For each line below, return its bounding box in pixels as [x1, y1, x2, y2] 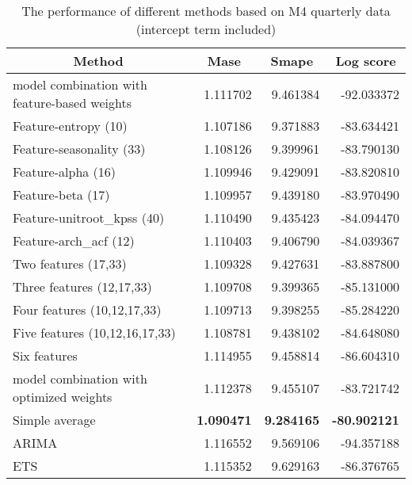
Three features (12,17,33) [13, 277, 152, 296]
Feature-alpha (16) [13, 162, 116, 181]
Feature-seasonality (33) [13, 139, 146, 158]
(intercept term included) [135, 20, 277, 38]
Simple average [13, 411, 96, 429]
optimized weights [13, 388, 113, 406]
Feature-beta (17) [13, 185, 110, 204]
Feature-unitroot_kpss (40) [13, 208, 165, 227]
